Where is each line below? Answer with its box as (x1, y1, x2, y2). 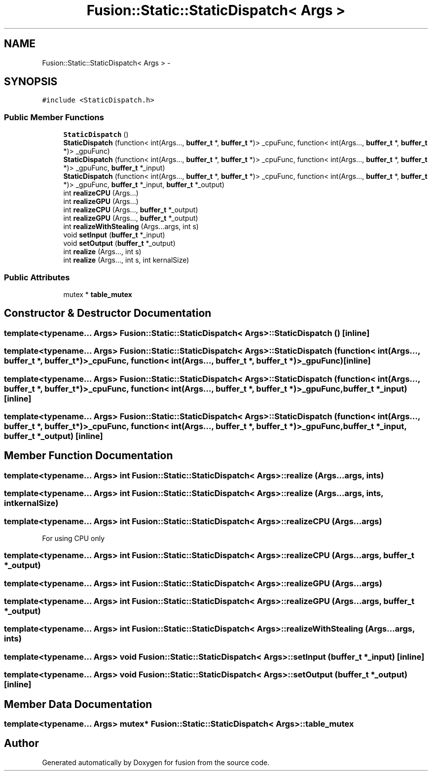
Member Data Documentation (4, 698, 152, 710)
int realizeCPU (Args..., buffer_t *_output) (63, 205, 198, 214)
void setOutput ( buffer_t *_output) (63, 239, 176, 248)
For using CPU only (42, 534, 105, 542)
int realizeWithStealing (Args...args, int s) (63, 222, 199, 231)
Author (4, 737, 39, 750)
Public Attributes (4, 272, 70, 282)
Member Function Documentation (4, 449, 173, 462)
